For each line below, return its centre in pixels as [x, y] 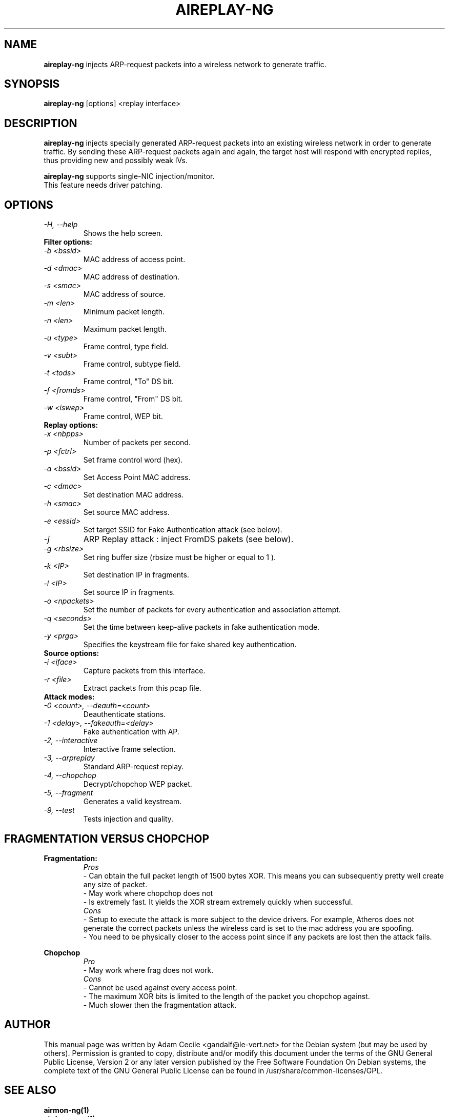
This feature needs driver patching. [103, 185]
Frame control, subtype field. [132, 364]
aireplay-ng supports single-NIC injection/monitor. [129, 176]
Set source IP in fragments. [129, 592]
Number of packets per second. [137, 443]
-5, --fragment [68, 793]
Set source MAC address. [126, 512]
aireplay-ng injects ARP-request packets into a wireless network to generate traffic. [185, 64]
